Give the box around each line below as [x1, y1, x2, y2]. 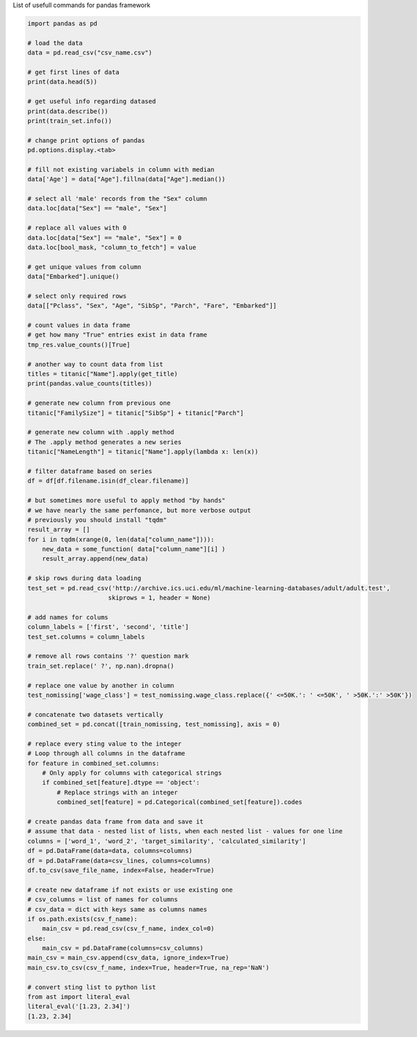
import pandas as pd [27, 19, 97, 27]
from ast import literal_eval [27, 993, 131, 1001]
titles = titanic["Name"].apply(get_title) [27, 370, 179, 378]
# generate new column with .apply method [27, 428, 174, 436]
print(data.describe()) [27, 107, 109, 115]
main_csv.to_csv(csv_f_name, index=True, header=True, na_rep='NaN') [27, 963, 270, 972]
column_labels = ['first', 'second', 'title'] [27, 623, 189, 631]
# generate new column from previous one [27, 399, 171, 407]
